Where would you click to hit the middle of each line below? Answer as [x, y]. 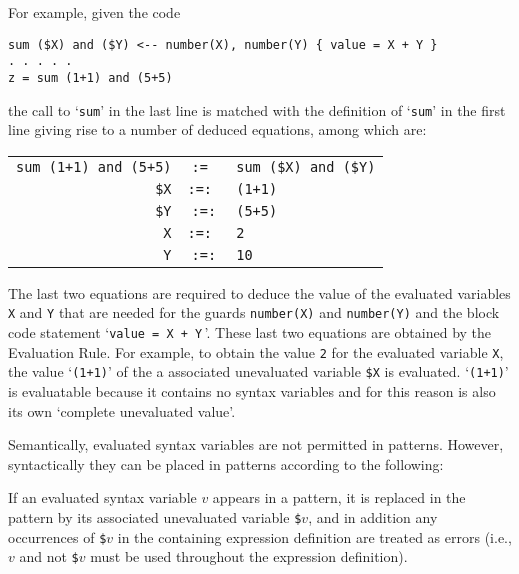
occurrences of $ [57, 536]
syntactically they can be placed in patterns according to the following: [226, 463]
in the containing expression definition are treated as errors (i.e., [314, 536]
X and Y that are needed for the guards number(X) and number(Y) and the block [254, 312]
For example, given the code [94, 12]
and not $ [49, 556]
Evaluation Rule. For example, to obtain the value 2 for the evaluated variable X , [256, 351]
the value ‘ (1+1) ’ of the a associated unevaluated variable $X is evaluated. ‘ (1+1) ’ [258, 371]
